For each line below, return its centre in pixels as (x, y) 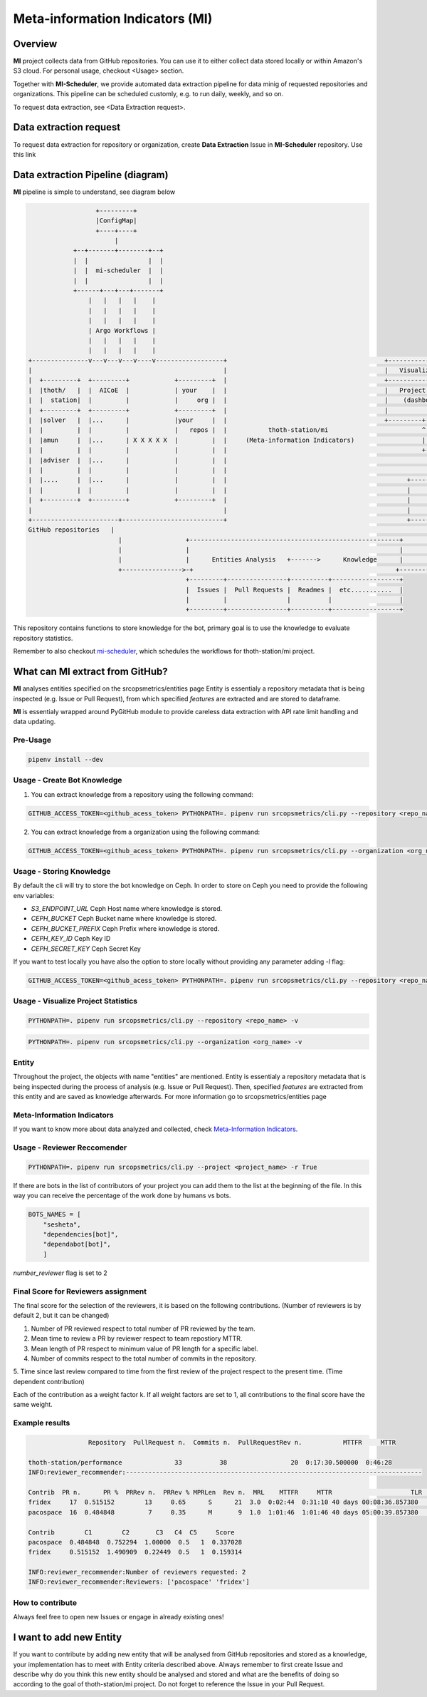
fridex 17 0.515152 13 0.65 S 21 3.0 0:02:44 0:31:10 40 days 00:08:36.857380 (223, 1502)
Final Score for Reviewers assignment (80, 1291)
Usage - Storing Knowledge (62, 871)
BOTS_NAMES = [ (54, 1214)
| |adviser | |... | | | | (128, 460)
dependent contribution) (49, 1381)
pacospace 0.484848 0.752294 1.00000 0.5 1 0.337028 (135, 1542)
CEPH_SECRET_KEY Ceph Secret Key (86, 949)
